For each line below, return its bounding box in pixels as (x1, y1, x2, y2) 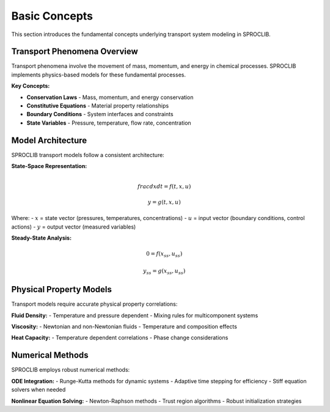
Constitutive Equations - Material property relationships (26, 102, 169, 109)
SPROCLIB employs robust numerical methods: (11, 366, 130, 373)
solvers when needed (11, 386, 66, 394)
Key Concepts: (11, 83, 50, 90)
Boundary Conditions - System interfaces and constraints (26, 111, 174, 118)
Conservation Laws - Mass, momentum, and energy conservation (26, 94, 194, 101)
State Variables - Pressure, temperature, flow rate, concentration (26, 119, 192, 127)
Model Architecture (11, 135, 87, 145)
